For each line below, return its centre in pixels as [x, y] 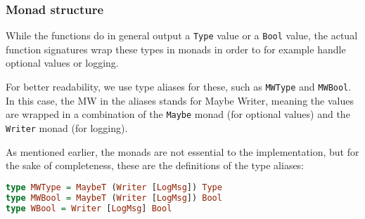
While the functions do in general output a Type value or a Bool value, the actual [182, 35]
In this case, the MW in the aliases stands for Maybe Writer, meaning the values [180, 100]
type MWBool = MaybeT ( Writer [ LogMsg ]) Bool [114, 198]
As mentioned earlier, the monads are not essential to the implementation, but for [182, 151]
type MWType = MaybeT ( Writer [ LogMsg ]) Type [114, 187]
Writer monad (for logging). [67, 127]
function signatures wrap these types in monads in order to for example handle [176, 49]
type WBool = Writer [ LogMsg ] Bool [89, 208]
